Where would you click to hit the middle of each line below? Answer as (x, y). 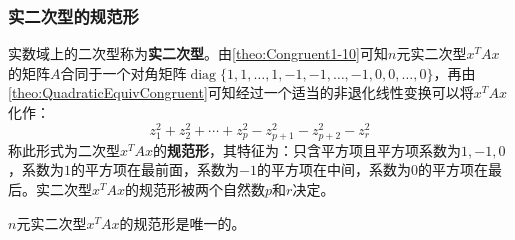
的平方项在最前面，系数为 (155, 169)
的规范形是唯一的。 (182, 222)
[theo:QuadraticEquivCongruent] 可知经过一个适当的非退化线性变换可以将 (241, 92)
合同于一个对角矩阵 (123, 72)
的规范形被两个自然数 (195, 189)
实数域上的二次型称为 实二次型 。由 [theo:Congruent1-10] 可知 (198, 53)
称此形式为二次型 (64, 149)
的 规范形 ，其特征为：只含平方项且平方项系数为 (307, 149)
